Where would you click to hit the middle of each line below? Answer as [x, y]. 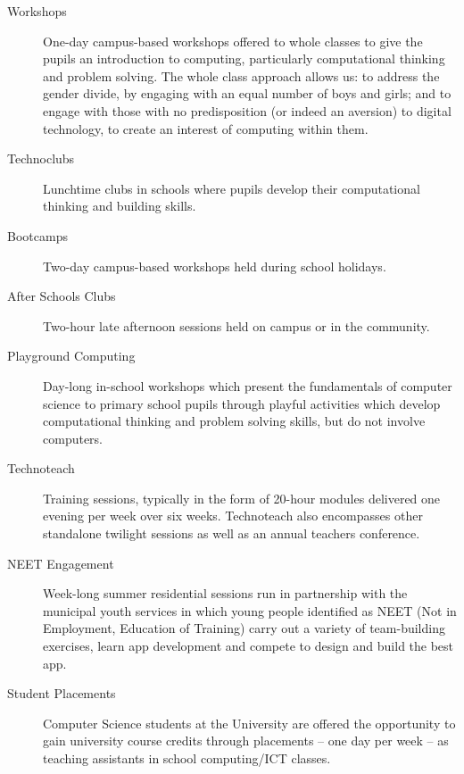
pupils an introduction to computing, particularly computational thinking [244, 58]
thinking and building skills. [120, 206]
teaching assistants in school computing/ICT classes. [187, 758]
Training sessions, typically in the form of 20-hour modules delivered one [242, 498]
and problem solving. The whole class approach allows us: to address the [241, 75]
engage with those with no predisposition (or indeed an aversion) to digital [247, 110]
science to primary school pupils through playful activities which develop [242, 403]
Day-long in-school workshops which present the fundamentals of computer [248, 385]
